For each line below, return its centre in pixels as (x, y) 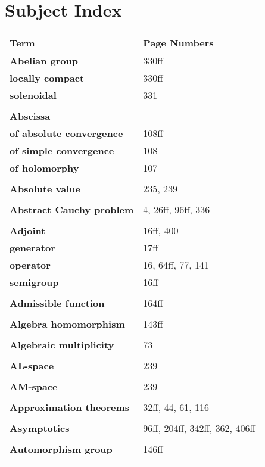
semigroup (34, 282)
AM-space (34, 387)
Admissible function (57, 303)
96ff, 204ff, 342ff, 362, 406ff (199, 428)
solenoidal (33, 95)
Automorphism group (61, 449)
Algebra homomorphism (67, 324)
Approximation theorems (70, 407)
